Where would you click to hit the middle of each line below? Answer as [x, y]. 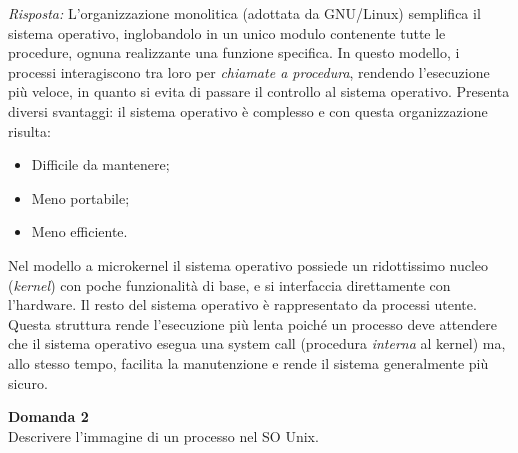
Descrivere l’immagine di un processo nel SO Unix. [163, 435]
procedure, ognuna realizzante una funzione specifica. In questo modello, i [234, 52]
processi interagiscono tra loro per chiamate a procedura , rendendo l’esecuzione [249, 71]
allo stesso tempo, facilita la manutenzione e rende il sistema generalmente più [248, 362]
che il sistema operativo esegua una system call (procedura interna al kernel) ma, [257, 343]
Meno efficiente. [79, 231]
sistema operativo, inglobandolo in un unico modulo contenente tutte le [227, 32]
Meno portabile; [80, 197]
